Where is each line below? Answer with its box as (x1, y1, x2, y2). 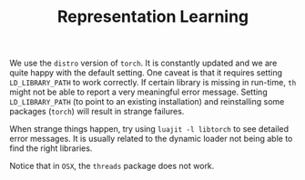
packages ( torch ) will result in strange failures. (9, 106, 185, 117)
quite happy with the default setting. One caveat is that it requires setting (9, 67, 283, 78)
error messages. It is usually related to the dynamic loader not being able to (9, 134, 293, 145)
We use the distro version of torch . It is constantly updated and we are (9, 57, 278, 69)
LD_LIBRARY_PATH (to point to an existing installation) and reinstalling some (9, 96, 285, 107)
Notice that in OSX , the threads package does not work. (9, 161, 215, 172)
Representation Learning (56, 6, 249, 27)
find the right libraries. (9, 143, 93, 154)
